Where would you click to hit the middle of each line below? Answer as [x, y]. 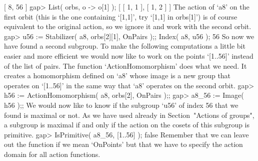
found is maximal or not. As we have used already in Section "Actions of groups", [129, 115]
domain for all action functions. [52, 154]
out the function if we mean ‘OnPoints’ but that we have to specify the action [123, 144]
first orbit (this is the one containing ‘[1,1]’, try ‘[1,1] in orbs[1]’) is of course [121, 16]
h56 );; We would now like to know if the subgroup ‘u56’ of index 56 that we [121, 105]
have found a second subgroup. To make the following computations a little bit [125, 46]
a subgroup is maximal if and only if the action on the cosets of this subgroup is [127, 125]
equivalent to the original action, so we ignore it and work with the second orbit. [128, 26]
